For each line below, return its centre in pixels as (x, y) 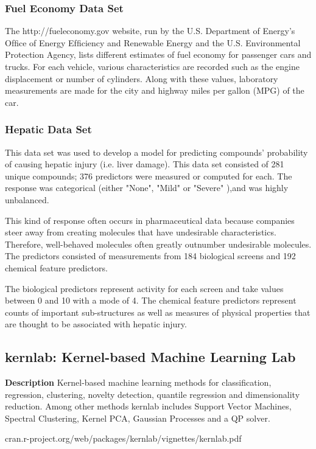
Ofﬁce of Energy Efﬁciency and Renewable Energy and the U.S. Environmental (153, 42)
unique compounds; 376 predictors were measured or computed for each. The (149, 176)
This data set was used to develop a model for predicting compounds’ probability (156, 152)
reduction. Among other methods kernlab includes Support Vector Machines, (148, 406)
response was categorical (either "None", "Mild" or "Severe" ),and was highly (147, 188)
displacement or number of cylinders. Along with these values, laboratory (142, 78)
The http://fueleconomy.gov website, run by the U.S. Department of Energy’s (150, 31)
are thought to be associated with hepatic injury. (96, 324)
